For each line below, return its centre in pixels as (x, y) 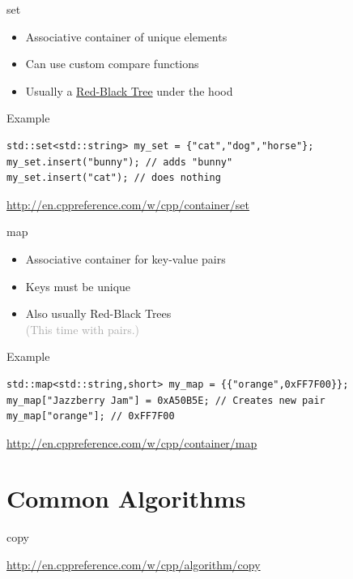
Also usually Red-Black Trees (98, 313)
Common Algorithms (126, 498)
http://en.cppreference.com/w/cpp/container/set (128, 204)
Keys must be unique (78, 286)
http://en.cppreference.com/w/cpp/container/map (132, 442)
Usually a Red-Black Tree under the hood (129, 90)
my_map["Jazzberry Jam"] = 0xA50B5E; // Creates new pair (166, 400)
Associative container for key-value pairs (125, 258)
